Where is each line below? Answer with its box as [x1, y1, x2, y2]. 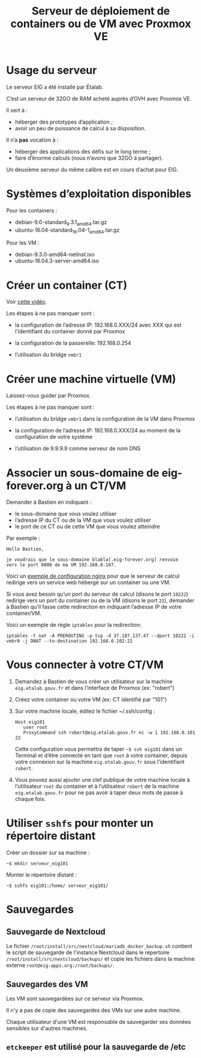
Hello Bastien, [6, 546, 44, 552]
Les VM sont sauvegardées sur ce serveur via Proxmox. [6, 995, 145, 1002]
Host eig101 [14, 719, 45, 725]
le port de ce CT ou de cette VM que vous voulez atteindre [14, 523, 160, 530]
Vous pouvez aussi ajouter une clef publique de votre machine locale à [14, 776, 190, 784]
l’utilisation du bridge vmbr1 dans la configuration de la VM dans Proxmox [14, 416, 196, 423]
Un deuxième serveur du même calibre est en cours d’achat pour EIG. [6, 166, 179, 173]
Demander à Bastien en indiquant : [6, 498, 92, 506]
